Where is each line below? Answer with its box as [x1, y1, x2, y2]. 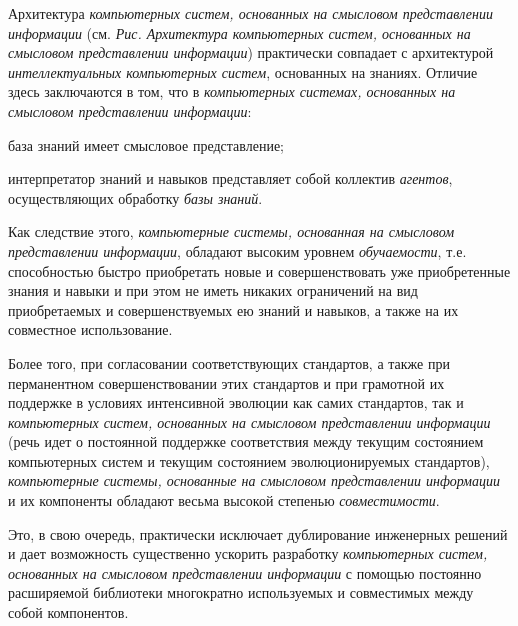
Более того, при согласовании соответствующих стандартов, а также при [8, 352, 450, 373]
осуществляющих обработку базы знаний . [8, 187, 263, 208]
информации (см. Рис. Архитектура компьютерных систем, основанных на [8, 22, 471, 43]
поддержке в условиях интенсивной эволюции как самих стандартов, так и [8, 392, 464, 413]
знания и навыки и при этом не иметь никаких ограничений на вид [8, 280, 418, 301]
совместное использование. [8, 319, 173, 340]
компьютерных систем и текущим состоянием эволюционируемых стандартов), [8, 450, 490, 471]
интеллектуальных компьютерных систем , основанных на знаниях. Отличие [8, 61, 478, 82]
